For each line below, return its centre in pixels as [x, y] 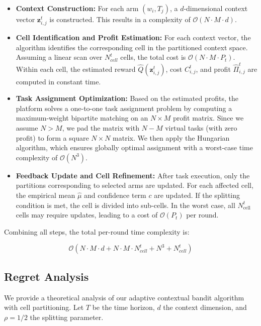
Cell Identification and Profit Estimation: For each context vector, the [133, 37]
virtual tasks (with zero [201, 128]
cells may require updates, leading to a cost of [87, 215]
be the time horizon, [123, 307]
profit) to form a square [52, 137]
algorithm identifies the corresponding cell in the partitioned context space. [132, 47]
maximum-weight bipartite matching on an [82, 118]
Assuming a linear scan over [59, 57]
